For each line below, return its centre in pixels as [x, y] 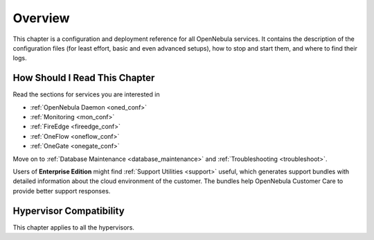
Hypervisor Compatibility [69, 211]
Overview [41, 18]
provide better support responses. [62, 191]
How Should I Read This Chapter [84, 78]
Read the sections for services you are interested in [86, 94]
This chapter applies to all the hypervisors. [74, 227]
